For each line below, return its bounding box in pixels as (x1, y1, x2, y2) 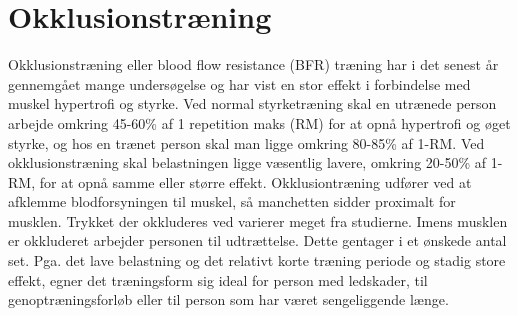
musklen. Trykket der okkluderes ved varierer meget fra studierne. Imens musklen (8, 210, 508, 231)
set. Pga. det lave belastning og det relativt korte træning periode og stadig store (8, 250, 506, 271)
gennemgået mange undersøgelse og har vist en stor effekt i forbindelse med (8, 73, 471, 94)
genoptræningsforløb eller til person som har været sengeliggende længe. (8, 289, 449, 310)
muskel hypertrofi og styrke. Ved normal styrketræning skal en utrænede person (8, 93, 497, 114)
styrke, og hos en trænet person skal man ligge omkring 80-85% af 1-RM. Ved (8, 132, 485, 153)
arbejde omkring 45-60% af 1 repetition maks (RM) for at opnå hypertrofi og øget (8, 112, 511, 133)
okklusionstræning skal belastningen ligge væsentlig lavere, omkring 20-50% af (8, 152, 487, 173)
